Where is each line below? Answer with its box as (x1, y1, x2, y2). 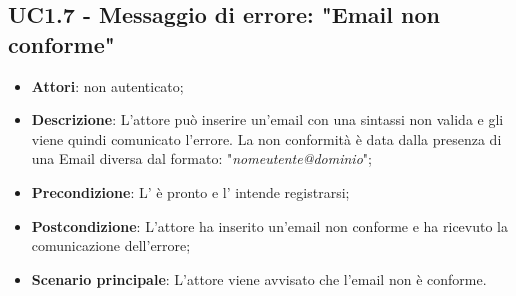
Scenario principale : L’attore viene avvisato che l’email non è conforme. (31, 268, 487, 289)
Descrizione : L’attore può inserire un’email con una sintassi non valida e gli (31, 109, 504, 130)
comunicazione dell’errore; (31, 235, 191, 256)
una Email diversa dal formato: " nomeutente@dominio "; (31, 148, 372, 169)
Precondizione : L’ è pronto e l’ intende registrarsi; (31, 181, 350, 202)
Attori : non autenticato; (31, 75, 184, 96)
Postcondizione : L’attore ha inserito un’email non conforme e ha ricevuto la (31, 215, 509, 236)
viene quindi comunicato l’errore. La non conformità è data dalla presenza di (31, 128, 502, 149)
